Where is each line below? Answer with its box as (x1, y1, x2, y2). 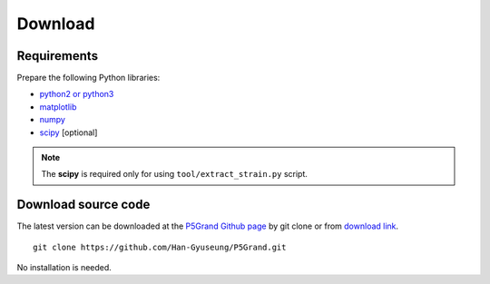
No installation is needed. (16, 262, 113, 273)
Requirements (16, 48, 99, 64)
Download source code (16, 197, 151, 212)
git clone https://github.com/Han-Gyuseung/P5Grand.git (33, 241, 287, 252)
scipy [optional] (39, 127, 98, 138)
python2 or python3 (39, 89, 114, 100)
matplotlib (39, 101, 77, 113)
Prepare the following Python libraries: (16, 73, 161, 83)
